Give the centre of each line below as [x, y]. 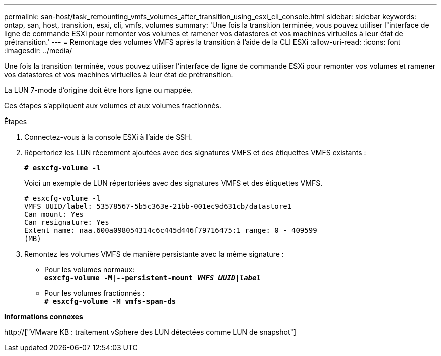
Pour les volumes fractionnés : [95, 293]
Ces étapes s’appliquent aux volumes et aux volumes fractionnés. [113, 106]
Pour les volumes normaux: [90, 269]
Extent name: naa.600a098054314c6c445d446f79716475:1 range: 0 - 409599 [171, 230]
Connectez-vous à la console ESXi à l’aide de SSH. [108, 137]
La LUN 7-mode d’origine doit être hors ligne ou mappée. [99, 90]
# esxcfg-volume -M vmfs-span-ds [110, 301]
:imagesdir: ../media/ [38, 50]
